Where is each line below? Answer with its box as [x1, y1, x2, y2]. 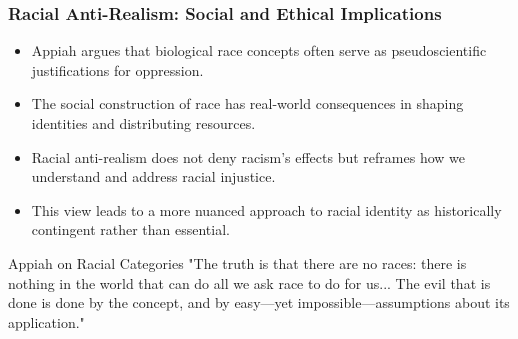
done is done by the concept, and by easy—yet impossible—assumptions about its [8, 292, 510, 313]
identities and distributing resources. [31, 113, 256, 133]
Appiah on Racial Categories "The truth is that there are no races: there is [8, 252, 467, 273]
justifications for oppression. [31, 59, 204, 80]
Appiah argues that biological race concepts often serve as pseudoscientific [31, 40, 487, 61]
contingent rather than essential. [31, 219, 230, 240]
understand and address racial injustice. [31, 166, 276, 187]
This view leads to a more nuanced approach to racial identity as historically [31, 199, 502, 220]
